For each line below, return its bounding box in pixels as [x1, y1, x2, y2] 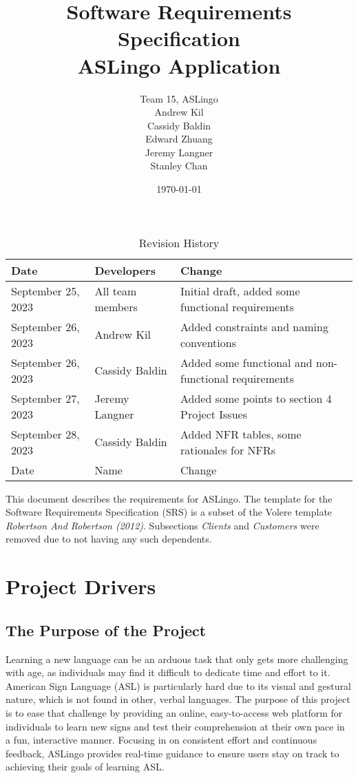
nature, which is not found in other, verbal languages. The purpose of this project [6, 692, 350, 706]
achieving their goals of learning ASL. [6, 759, 165, 774]
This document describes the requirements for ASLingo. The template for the [6, 491, 333, 505]
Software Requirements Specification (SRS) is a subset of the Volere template [6, 505, 333, 519]
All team [94, 282, 137, 299]
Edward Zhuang [145, 132, 213, 146]
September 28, [11, 425, 80, 442]
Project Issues [180, 406, 247, 422]
